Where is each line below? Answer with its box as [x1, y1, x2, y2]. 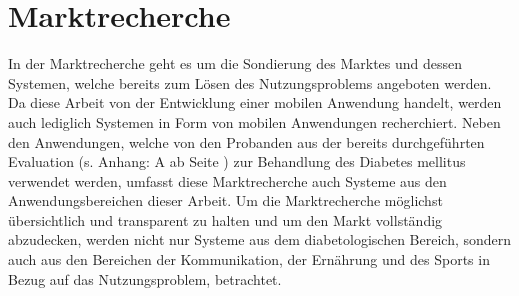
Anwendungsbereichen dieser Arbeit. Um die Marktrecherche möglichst [8, 190, 443, 211]
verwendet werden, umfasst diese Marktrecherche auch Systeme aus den [8, 170, 447, 191]
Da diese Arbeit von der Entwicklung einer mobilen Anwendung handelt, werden [8, 92, 502, 113]
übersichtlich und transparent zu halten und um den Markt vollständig [8, 209, 443, 230]
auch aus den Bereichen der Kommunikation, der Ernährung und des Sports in [8, 249, 490, 270]
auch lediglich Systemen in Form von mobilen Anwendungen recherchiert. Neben [8, 111, 501, 132]
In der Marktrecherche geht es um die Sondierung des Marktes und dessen [8, 53, 463, 74]
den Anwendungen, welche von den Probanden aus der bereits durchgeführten [8, 131, 485, 152]
